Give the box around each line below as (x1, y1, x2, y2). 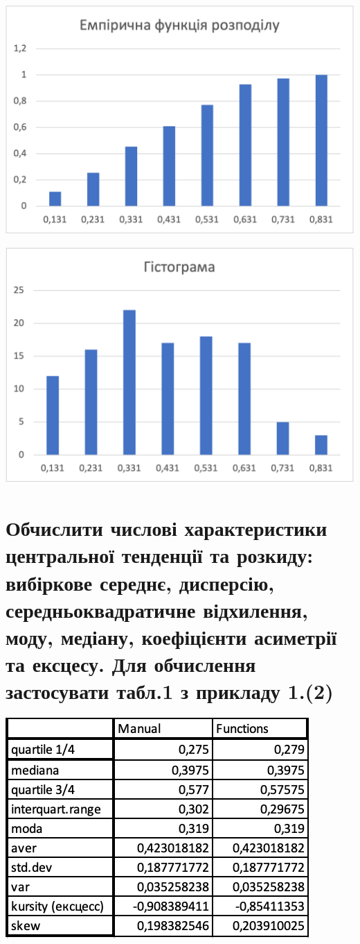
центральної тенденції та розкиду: (6, 541, 314, 569)
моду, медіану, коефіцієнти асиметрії (6, 622, 337, 650)
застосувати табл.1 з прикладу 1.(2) (6, 677, 334, 705)
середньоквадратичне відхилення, (6, 595, 308, 623)
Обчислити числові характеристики (6, 514, 327, 542)
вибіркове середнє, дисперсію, (6, 568, 275, 596)
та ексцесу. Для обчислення (6, 650, 256, 678)
